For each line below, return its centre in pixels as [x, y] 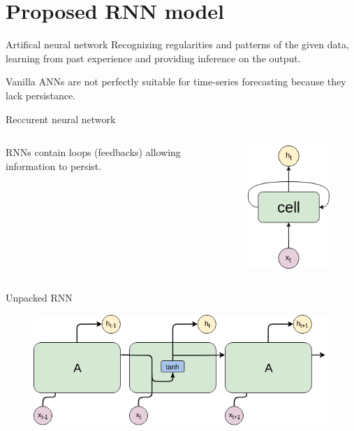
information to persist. [54, 165]
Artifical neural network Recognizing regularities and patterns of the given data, [177, 44]
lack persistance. [41, 95]
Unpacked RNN [39, 298]
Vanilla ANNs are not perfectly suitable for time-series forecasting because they [176, 82]
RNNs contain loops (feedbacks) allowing [93, 152]
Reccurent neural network [61, 119]
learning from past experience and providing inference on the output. [153, 58]
